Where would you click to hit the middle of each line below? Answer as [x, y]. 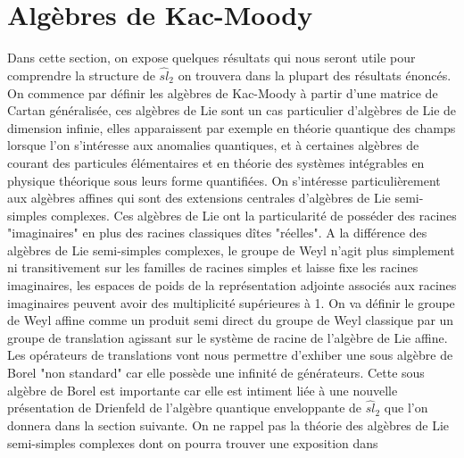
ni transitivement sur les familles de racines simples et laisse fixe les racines [213, 267]
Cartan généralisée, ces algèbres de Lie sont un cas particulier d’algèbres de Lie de [232, 110]
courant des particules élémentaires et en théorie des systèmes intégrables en [216, 162]
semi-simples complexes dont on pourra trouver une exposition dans [193, 442]
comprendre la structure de [81, 75]
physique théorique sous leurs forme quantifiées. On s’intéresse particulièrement [224, 180]
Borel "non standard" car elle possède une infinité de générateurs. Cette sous [216, 373]
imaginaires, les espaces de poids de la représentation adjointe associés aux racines [232, 285]
